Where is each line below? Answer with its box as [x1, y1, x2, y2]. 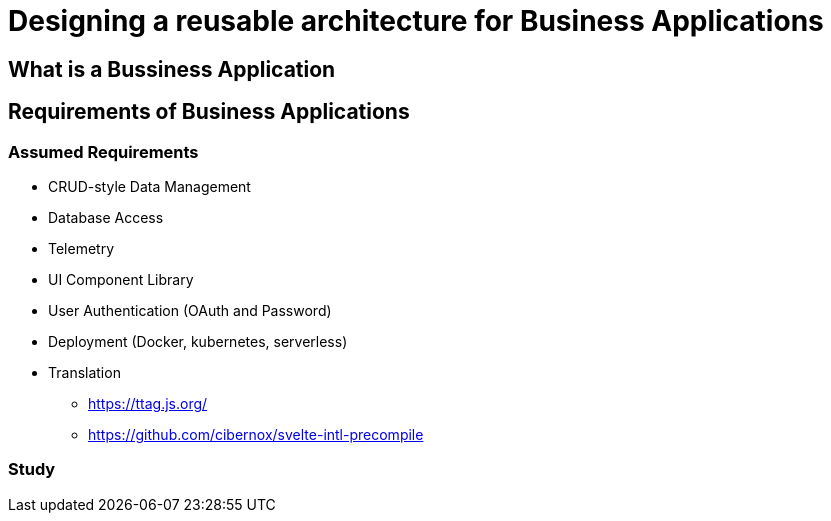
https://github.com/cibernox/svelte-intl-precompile [88, 425, 424, 443]
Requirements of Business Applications [8, 99, 410, 125]
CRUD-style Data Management [48, 177, 251, 195]
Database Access [48, 208, 164, 226]
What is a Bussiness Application [8, 56, 336, 82]
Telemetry [48, 239, 115, 257]
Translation [48, 363, 121, 381]
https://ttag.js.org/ [88, 394, 208, 412]
